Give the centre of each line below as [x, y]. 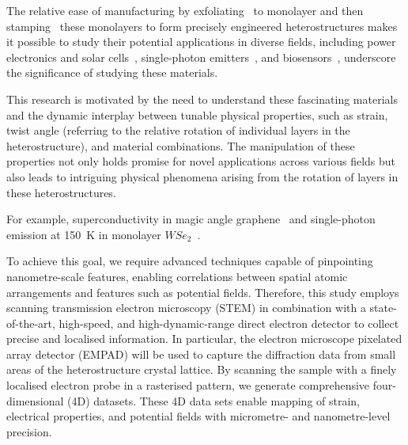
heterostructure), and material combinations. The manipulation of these [181, 145]
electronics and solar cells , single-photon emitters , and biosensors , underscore [201, 57]
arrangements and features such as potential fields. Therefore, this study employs [203, 292]
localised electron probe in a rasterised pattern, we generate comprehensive [188, 385]
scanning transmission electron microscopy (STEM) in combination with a [186, 308]
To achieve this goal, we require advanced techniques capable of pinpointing [190, 261]
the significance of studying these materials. [112, 72]
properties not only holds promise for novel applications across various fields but [201, 161]
